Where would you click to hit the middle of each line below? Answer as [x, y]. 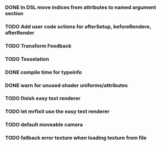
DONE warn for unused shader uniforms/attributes [67, 85]
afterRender [20, 32]
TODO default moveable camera [44, 125]
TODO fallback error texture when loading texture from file [76, 138]
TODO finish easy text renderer [43, 98]
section [14, 13]
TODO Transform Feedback [38, 46]
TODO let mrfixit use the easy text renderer [57, 112]
